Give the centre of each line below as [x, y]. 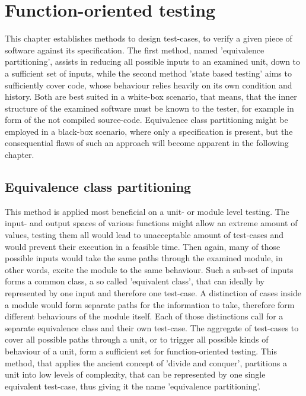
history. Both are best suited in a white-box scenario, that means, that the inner [151, 96]
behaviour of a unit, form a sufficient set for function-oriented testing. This [141, 351]
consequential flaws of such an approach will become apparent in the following [147, 143]
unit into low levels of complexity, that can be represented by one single [135, 374]
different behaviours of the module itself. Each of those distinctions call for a [144, 316]
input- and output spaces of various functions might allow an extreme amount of [151, 223]
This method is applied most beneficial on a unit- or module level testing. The [147, 211]
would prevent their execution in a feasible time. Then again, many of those [143, 246]
